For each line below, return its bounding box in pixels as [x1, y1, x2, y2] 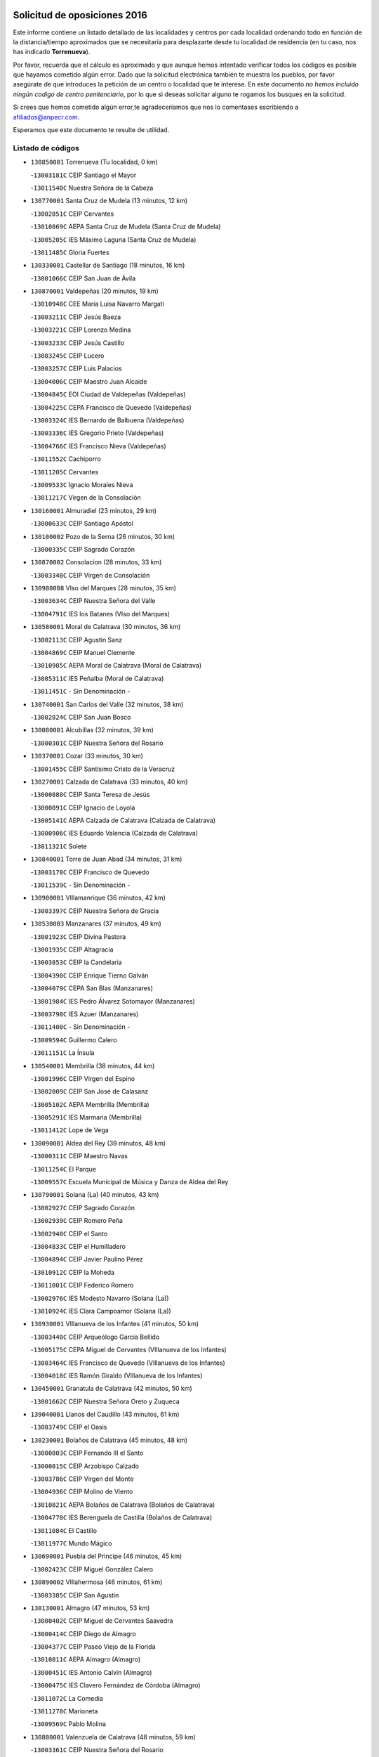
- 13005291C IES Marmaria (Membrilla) [30, 1113, 142, 1122]
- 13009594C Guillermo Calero [30, 1035, 117, 1044]
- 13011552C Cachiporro [30, 455, 101, 463]
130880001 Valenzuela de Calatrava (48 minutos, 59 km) [30, 1732, 197, 1741]
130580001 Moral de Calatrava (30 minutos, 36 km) [30, 623, 181, 631]
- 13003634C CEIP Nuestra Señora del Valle [30, 597, 156, 605]
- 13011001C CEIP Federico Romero [30, 1281, 134, 1290]
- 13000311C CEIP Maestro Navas [30, 1152, 128, 1160]
